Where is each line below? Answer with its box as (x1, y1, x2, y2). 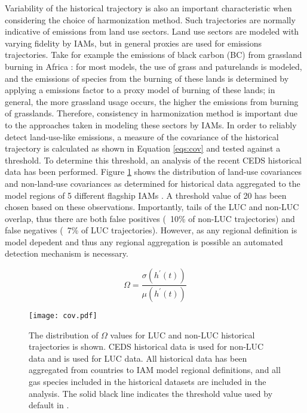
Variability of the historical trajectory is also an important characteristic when (5, 2, 292, 14)
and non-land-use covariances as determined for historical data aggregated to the (5, 177, 300, 189)
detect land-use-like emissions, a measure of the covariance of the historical (5, 130, 279, 143)
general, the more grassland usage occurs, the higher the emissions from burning (5, 95, 299, 107)
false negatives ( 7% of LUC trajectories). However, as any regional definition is (5, 224, 297, 236)
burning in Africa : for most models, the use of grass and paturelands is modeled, (5, 60, 302, 72)
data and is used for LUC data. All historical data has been (29, 352, 247, 364)
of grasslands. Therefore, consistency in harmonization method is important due (5, 107, 297, 119)
